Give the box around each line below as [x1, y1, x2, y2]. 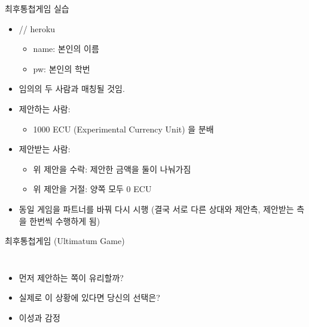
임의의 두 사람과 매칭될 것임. [19, 82, 125, 95]
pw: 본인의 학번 [33, 62, 90, 75]
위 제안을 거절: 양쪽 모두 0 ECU [33, 183, 152, 195]
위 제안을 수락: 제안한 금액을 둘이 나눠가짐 [33, 162, 191, 175]
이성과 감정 [19, 311, 60, 323]
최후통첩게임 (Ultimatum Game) [5, 235, 125, 247]
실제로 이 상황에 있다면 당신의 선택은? [19, 291, 160, 304]
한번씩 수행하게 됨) [29, 214, 100, 227]
